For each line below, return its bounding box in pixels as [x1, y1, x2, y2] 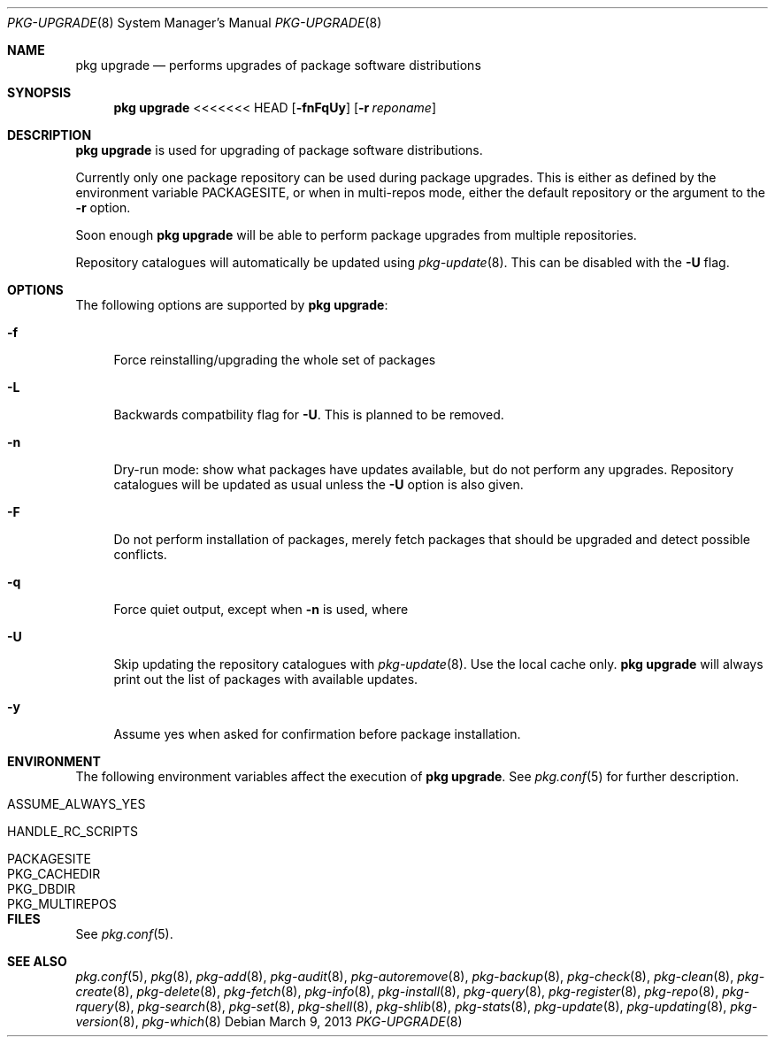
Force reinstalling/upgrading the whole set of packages [113, 352, 436, 367]
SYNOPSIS [7, 85, 72, 100]
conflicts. [113, 547, 167, 562]
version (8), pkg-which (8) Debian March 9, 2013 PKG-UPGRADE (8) [75, 1014, 463, 1029]
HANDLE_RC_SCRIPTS [7, 824, 138, 839]
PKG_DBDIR [7, 881, 76, 896]
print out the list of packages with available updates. [113, 672, 418, 687]
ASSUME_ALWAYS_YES [7, 796, 146, 811]
